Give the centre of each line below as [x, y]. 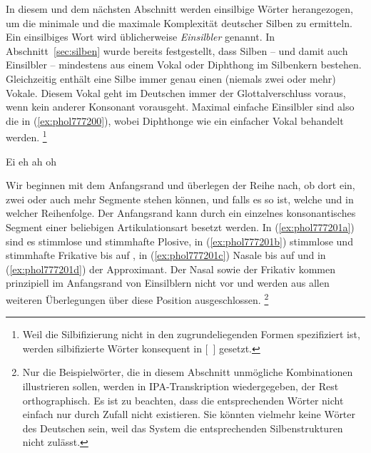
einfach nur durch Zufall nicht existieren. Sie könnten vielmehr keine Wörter [189, 414]
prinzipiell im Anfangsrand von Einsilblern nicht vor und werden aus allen [168, 283]
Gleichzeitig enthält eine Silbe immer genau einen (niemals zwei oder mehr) [171, 78]
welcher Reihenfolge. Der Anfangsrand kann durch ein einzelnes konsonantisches [181, 213]
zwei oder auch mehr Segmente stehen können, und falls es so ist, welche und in [180, 199]
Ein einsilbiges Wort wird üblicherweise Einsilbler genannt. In [141, 37]
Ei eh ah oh [31, 161]
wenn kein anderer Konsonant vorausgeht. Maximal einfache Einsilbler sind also [180, 107]
